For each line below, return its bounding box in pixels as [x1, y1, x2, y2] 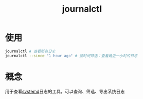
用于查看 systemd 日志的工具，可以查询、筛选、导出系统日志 [5, 88, 125, 94]
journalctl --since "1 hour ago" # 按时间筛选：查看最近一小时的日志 [5, 53, 138, 58]
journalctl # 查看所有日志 [5, 49, 56, 54]
